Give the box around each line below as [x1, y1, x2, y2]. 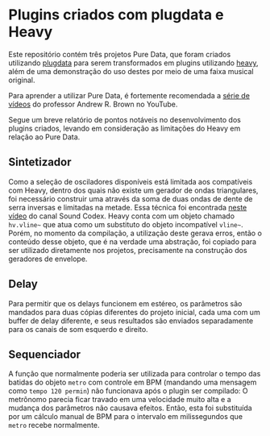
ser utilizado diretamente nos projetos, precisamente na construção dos [8, 245, 247, 255]
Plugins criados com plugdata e [8, 6, 224, 24]
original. [8, 75, 35, 85]
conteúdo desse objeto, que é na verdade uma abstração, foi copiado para [8, 236, 256, 247]
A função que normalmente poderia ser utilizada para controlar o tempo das [8, 369, 261, 379]
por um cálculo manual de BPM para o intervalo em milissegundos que [8, 412, 243, 421]
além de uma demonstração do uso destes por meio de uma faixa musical [8, 66, 254, 76]
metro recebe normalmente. [8, 421, 100, 430]
